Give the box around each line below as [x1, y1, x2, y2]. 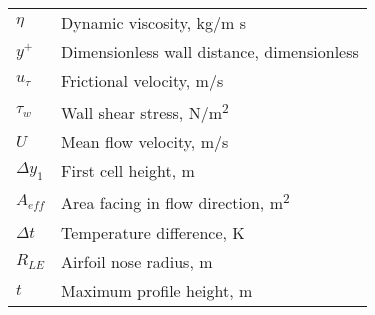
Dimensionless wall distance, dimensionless [61, 40, 359, 63]
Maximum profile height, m [61, 278, 253, 302]
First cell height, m [61, 159, 195, 183]
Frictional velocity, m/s [61, 69, 224, 92]
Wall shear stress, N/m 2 [61, 98, 229, 125]
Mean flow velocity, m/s [61, 130, 229, 154]
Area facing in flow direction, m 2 [61, 188, 290, 215]
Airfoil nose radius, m [61, 249, 213, 273]
